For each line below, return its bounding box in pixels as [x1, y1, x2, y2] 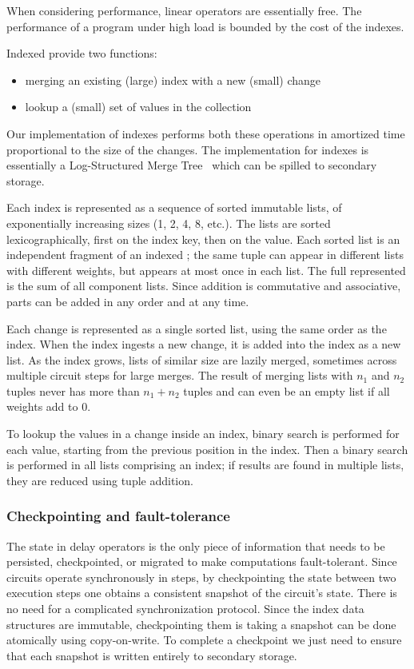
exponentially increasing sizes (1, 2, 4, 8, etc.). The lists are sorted [6, 214, 331, 231]
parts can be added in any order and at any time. [6, 293, 249, 309]
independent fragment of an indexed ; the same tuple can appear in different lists [6, 246, 404, 263]
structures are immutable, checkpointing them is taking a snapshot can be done [6, 615, 396, 632]
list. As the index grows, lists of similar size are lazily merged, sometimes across [6, 351, 397, 368]
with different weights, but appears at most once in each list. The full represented [6, 261, 406, 278]
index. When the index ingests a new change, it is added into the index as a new [6, 336, 401, 352]
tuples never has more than [6, 382, 140, 399]
